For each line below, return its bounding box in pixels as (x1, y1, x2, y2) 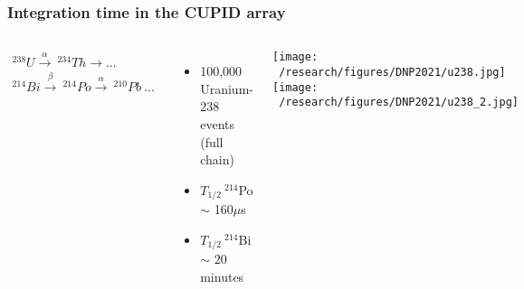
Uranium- (200, 79, 253, 98)
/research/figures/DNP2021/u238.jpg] (279, 65, 506, 79)
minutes (200, 266, 244, 285)
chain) (200, 150, 234, 169)
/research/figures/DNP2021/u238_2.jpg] (279, 96, 519, 109)
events (200, 115, 234, 133)
